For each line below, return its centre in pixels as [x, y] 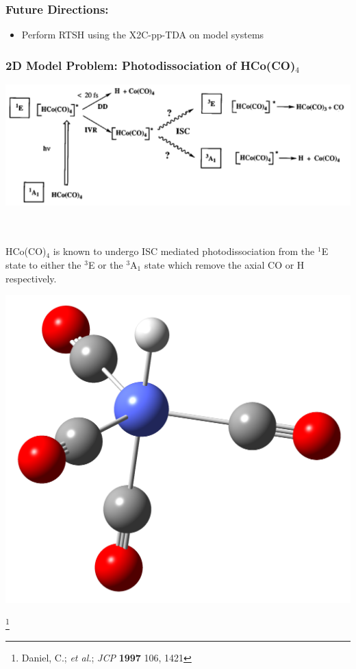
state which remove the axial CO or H [224, 265]
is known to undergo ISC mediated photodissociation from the [184, 251]
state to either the [43, 265]
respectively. [31, 278]
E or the [105, 265]
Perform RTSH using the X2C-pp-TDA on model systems [143, 35]
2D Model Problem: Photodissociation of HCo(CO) [151, 65]
